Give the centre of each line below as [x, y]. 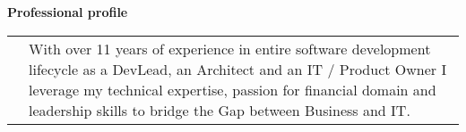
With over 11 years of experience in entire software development [230, 48]
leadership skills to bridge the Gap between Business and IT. [220, 110]
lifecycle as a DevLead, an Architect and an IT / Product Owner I [238, 69]
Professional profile [68, 12]
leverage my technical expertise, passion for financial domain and [233, 89]
